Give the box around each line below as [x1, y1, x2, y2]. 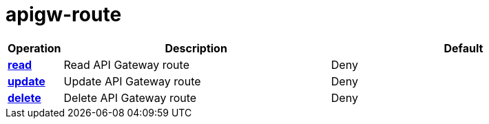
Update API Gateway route [63, 74, 201, 88]
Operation [8, 41, 61, 55]
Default [444, 41, 483, 55]
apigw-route [6, 3, 122, 26]
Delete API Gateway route [63, 90, 197, 105]
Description [165, 41, 227, 55]
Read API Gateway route [63, 57, 189, 72]
